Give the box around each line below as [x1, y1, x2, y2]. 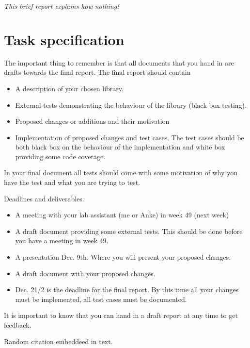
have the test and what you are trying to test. [4, 177, 140, 187]
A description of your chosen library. [15, 83, 124, 93]
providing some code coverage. [15, 151, 106, 161]
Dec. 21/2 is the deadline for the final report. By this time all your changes [15, 284, 239, 295]
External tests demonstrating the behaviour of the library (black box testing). [15, 99, 247, 110]
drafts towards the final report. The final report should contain [4, 67, 191, 77]
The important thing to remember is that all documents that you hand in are [4, 57, 234, 67]
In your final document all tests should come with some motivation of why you [4, 167, 238, 178]
